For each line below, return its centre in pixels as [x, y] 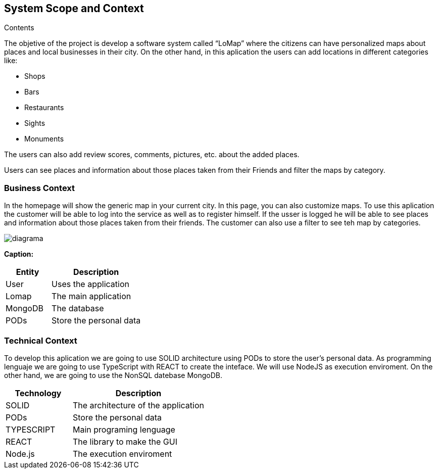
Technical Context [41, 340]
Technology [38, 393]
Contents [19, 28]
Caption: [19, 254]
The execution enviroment [122, 454]
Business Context [40, 188]
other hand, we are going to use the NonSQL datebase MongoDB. [113, 375]
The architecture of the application [138, 405]
